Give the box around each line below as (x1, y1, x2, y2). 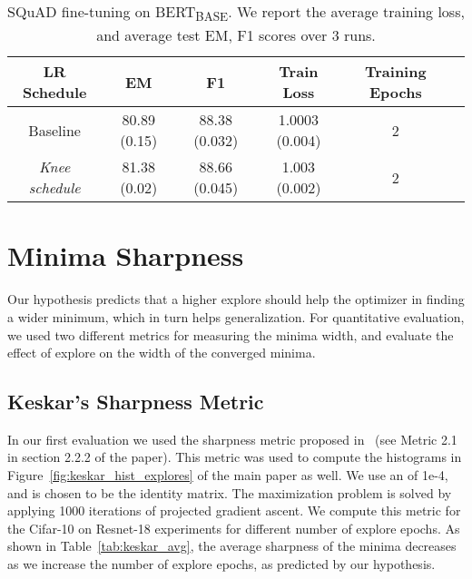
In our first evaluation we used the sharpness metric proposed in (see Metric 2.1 (7, 429, 457, 448)
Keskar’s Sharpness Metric (7, 388, 264, 416)
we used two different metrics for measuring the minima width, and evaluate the (7, 325, 454, 344)
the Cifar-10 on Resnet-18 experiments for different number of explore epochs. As (7, 518, 460, 537)
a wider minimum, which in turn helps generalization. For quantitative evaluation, (7, 307, 465, 326)
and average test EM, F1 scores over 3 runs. (96, 25, 376, 46)
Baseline (28, 119, 81, 141)
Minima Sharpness (7, 237, 244, 274)
